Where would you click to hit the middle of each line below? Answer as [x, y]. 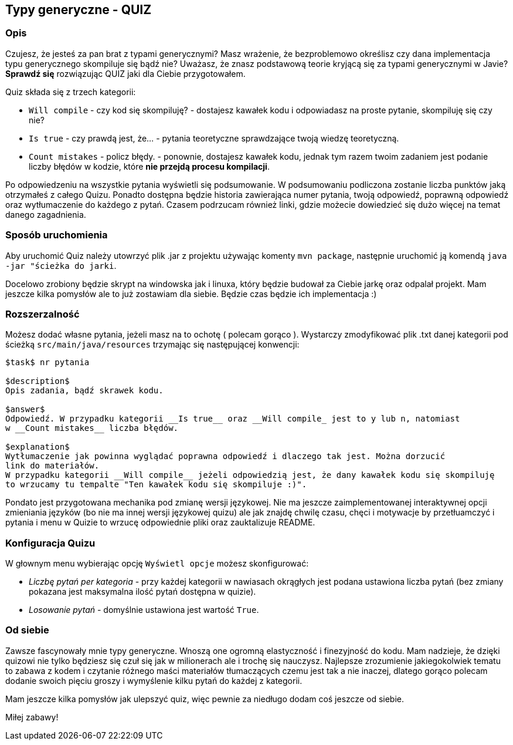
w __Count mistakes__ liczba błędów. [92, 428]
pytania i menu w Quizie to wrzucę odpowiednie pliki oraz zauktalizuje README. [160, 522]
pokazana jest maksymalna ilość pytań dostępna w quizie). [142, 592]
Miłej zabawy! [32, 717]
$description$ [38, 381]
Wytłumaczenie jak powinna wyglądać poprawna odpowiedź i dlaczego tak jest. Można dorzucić [225, 456]
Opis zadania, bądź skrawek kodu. [84, 391]
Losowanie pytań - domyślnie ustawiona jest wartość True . [144, 610]
